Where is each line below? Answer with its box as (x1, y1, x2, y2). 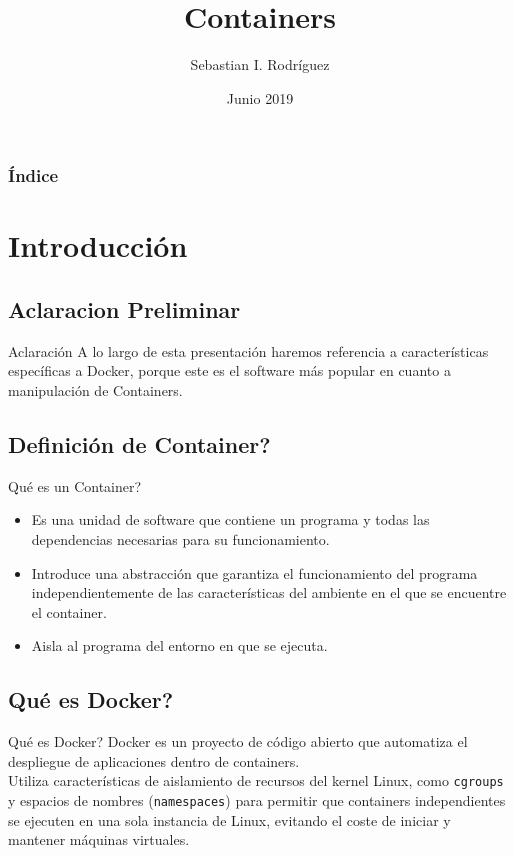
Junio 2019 (226, 87, 294, 108)
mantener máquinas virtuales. (8, 829, 190, 850)
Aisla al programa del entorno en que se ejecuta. (31, 635, 328, 656)
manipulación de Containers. (8, 380, 183, 400)
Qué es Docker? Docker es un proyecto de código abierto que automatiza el (8, 731, 468, 752)
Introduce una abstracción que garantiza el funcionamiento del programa (31, 562, 478, 583)
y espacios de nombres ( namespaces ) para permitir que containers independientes (8, 790, 506, 810)
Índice (8, 163, 59, 188)
